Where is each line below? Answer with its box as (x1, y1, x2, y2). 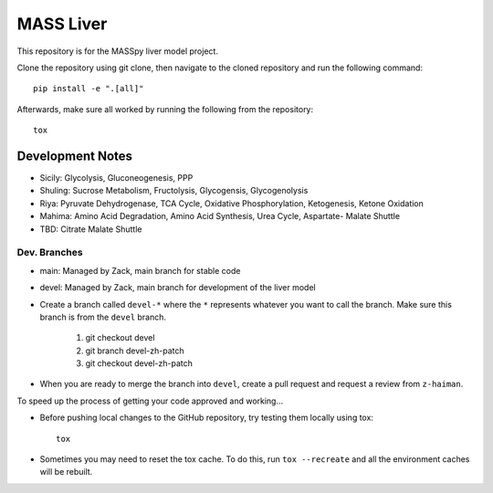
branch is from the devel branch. (39, 311, 167, 322)
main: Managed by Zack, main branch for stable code (39, 265, 241, 276)
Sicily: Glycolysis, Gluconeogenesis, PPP (39, 173, 194, 184)
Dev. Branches (16, 246, 83, 259)
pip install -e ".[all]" (33, 83, 144, 94)
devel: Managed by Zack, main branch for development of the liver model (39, 282, 316, 293)
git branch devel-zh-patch (85, 345, 184, 356)
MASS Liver (16, 14, 108, 34)
